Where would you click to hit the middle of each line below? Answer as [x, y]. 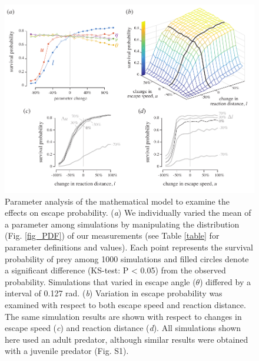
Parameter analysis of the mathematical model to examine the [117, 201]
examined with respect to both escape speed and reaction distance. [125, 304]
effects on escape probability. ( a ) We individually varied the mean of [128, 213]
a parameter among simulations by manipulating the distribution [122, 224]
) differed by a [225, 281]
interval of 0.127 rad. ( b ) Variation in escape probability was [114, 293]
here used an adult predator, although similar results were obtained [127, 339]
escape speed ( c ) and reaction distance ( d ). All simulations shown [123, 328]
